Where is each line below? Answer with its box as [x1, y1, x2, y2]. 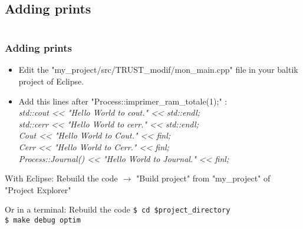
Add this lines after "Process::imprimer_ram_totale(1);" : [18, 95, 228, 107]
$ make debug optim [5, 216, 81, 225]
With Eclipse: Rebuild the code [5, 172, 118, 184]
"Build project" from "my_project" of [136, 172, 271, 184]
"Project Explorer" [5, 183, 71, 196]
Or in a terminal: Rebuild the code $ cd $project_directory [5, 203, 230, 215]
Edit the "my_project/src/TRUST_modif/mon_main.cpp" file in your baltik [18, 63, 298, 76]
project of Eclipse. [18, 75, 84, 87]
